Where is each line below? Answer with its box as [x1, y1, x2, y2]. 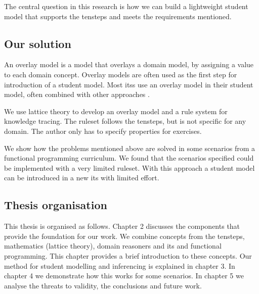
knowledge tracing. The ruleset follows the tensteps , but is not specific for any [4, 116, 246, 126]
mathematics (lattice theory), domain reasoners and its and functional [4, 240, 222, 251]
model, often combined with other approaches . [4, 89, 150, 100]
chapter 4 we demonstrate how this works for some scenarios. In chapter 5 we [4, 270, 244, 281]
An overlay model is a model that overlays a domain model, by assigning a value [4, 59, 254, 70]
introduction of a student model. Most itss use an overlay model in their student [4, 79, 253, 89]
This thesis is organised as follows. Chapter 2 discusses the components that [4, 221, 240, 231]
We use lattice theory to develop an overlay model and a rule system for [4, 106, 228, 116]
